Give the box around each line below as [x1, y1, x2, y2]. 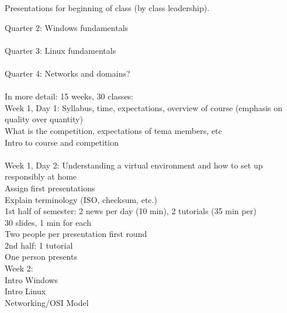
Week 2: [5, 262, 33, 274]
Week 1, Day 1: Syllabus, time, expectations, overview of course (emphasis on [5, 101, 283, 113]
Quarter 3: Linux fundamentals [5, 44, 116, 56]
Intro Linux [5, 285, 46, 297]
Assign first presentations [5, 181, 95, 194]
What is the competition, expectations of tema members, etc [5, 124, 222, 136]
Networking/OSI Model [5, 296, 89, 308]
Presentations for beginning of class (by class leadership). [5, 2, 210, 13]
